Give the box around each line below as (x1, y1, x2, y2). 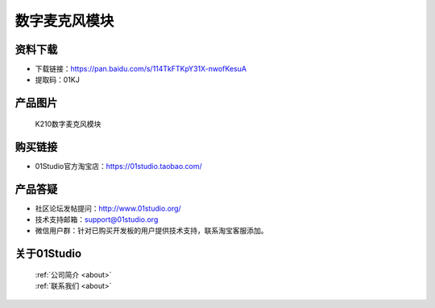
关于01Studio (14, 247, 82, 261)
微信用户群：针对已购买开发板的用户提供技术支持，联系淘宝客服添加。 (35, 226, 268, 236)
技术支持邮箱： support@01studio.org (35, 215, 159, 224)
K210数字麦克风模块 (35, 119, 101, 129)
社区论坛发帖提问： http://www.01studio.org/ (35, 203, 181, 213)
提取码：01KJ (35, 75, 80, 84)
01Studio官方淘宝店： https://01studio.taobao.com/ (35, 161, 203, 170)
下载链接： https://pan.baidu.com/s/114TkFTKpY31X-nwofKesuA (35, 64, 247, 74)
